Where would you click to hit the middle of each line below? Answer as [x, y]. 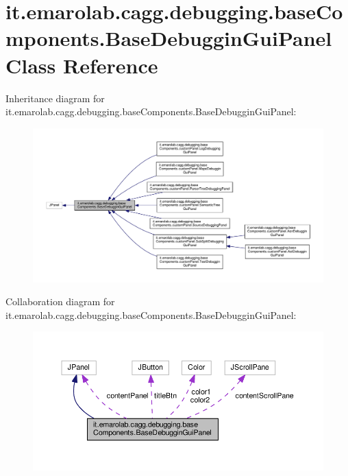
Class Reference [82, 65]
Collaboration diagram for [60, 301]
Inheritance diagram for [55, 98]
